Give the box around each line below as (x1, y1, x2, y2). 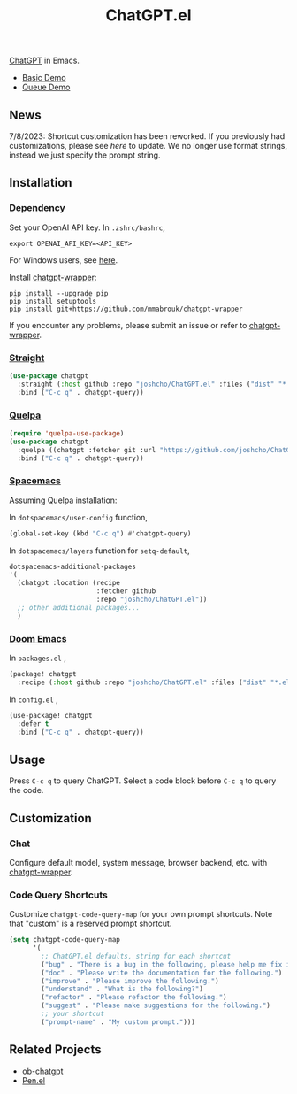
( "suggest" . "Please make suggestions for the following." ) (41, 1001, 271, 1010)
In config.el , (9, 694, 59, 705)
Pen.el (21, 1075, 46, 1085)
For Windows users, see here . (9, 254, 118, 266)
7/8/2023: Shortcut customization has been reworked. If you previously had (9, 131, 286, 142)
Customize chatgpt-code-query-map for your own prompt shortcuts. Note (9, 909, 273, 920)
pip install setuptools (9, 297, 97, 305)
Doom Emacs (9, 632, 67, 644)
